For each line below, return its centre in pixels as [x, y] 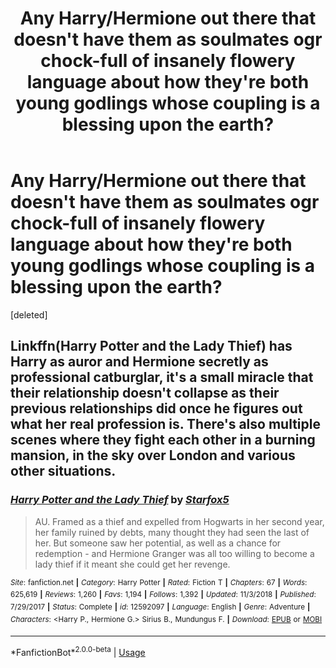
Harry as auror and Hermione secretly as [139, 362]
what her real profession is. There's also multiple [165, 424]
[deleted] [29, 314]
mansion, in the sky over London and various [153, 455]
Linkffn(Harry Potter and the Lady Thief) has [151, 346]
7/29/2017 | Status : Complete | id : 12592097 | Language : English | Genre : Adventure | [160, 607]
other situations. [63, 471]
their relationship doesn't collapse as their [145, 393]
